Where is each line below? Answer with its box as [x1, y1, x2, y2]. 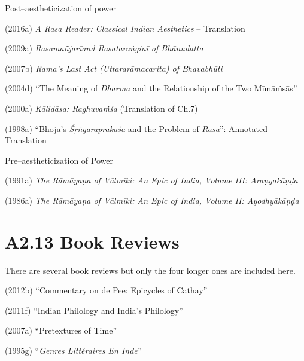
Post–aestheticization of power [5, 2, 116, 14]
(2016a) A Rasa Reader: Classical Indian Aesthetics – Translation [5, 22, 245, 34]
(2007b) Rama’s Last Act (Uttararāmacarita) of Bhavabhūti [5, 62, 223, 74]
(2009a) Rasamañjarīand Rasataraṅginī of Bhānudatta [5, 42, 203, 54]
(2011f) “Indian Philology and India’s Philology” [5, 304, 183, 316]
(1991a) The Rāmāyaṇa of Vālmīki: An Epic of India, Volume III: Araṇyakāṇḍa [5, 174, 298, 186]
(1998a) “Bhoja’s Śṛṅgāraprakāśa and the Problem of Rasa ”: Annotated [5, 122, 268, 134]
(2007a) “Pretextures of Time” [5, 324, 117, 336]
